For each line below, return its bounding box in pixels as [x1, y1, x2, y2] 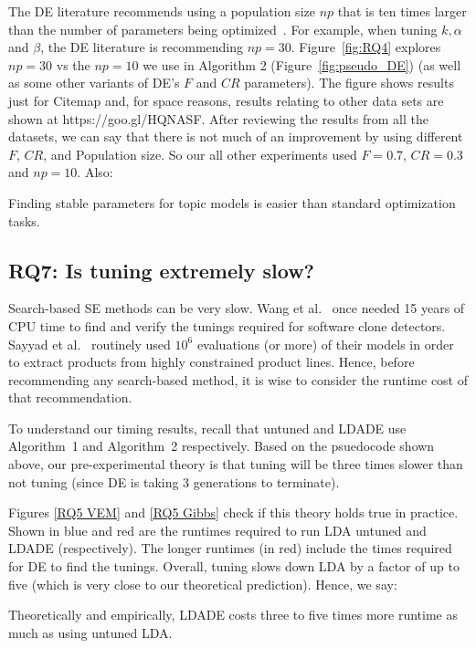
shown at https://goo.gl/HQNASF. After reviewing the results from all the [8, 109, 428, 128]
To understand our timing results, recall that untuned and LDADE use [8, 418, 407, 437]
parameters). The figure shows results [244, 73, 454, 92]
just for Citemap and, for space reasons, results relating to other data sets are [8, 90, 444, 110]
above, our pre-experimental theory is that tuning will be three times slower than [8, 455, 463, 474]
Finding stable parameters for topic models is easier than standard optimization [8, 193, 456, 212]
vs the [56, 55, 90, 74]
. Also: [77, 162, 113, 182]
